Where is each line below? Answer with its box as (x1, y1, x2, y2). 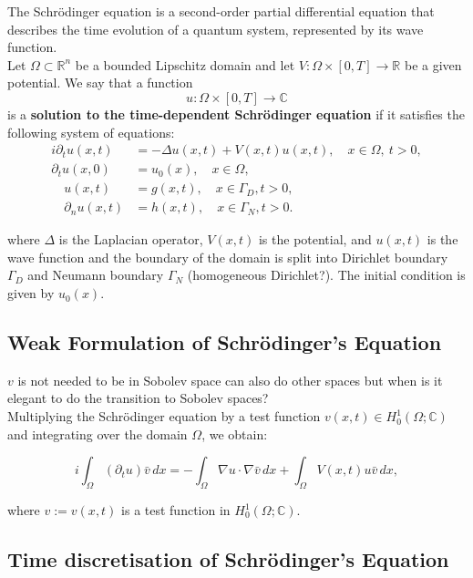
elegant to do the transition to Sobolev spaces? (7, 388, 269, 408)
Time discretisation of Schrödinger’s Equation (7, 545, 449, 573)
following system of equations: (7, 122, 175, 141)
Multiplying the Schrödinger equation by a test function (7, 407, 321, 426)
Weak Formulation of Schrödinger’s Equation (7, 328, 442, 356)
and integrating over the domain (7, 424, 188, 443)
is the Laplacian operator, (58, 230, 203, 249)
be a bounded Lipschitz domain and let (75, 55, 295, 74)
